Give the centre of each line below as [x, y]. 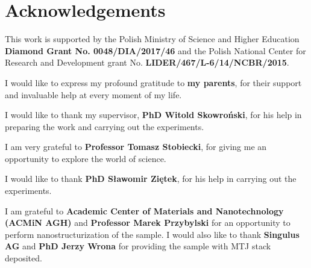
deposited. [24, 258]
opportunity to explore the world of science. [86, 158]
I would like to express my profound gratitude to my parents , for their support [153, 82]
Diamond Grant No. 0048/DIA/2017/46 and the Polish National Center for [155, 50]
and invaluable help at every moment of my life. [93, 94]
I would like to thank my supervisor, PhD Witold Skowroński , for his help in [153, 115]
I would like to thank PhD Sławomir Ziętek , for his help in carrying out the [151, 179]
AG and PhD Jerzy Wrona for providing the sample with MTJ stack [138, 246]
